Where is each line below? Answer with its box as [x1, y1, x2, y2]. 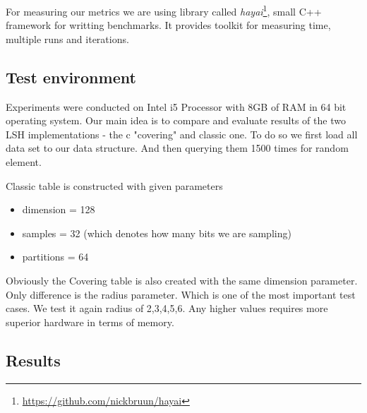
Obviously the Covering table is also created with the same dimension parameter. [6, 273, 358, 287]
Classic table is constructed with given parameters [6, 178, 223, 193]
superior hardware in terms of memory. [6, 314, 174, 329]
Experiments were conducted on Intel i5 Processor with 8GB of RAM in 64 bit [6, 99, 347, 114]
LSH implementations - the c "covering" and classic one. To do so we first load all [6, 126, 358, 141]
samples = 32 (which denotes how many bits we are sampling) [22, 225, 291, 240]
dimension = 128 [22, 202, 95, 217]
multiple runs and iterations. [6, 31, 129, 46]
